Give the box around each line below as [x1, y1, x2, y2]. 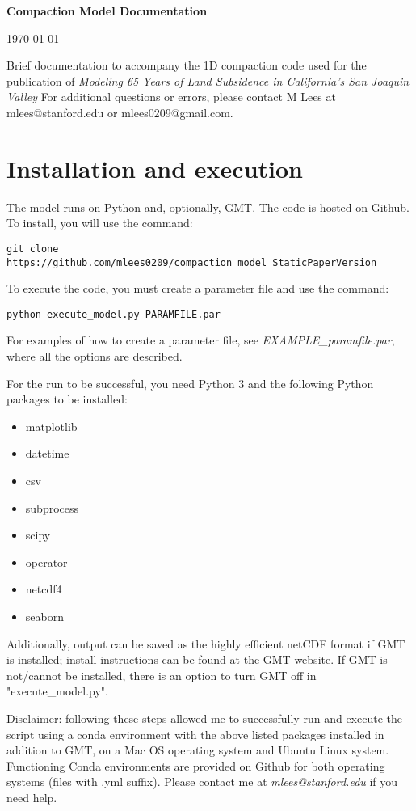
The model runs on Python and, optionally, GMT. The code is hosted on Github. [6, 198, 410, 215]
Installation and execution [6, 151, 303, 184]
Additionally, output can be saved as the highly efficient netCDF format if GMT [6, 635, 405, 652]
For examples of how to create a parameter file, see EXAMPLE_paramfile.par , [6, 332, 395, 348]
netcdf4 [25, 581, 62, 598]
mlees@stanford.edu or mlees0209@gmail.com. [6, 103, 233, 120]
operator [25, 553, 68, 570]
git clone [6, 243, 59, 255]
